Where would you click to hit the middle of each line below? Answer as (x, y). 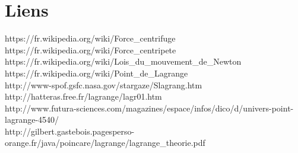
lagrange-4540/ (32, 119)
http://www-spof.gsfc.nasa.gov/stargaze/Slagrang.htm (104, 85)
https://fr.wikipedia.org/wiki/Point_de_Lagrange (96, 73)
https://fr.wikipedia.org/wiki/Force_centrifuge (90, 38)
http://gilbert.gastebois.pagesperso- (70, 131)
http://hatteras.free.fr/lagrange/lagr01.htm (83, 96)
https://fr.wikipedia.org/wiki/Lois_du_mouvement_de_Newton (123, 61)
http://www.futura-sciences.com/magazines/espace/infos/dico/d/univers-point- (149, 108)
